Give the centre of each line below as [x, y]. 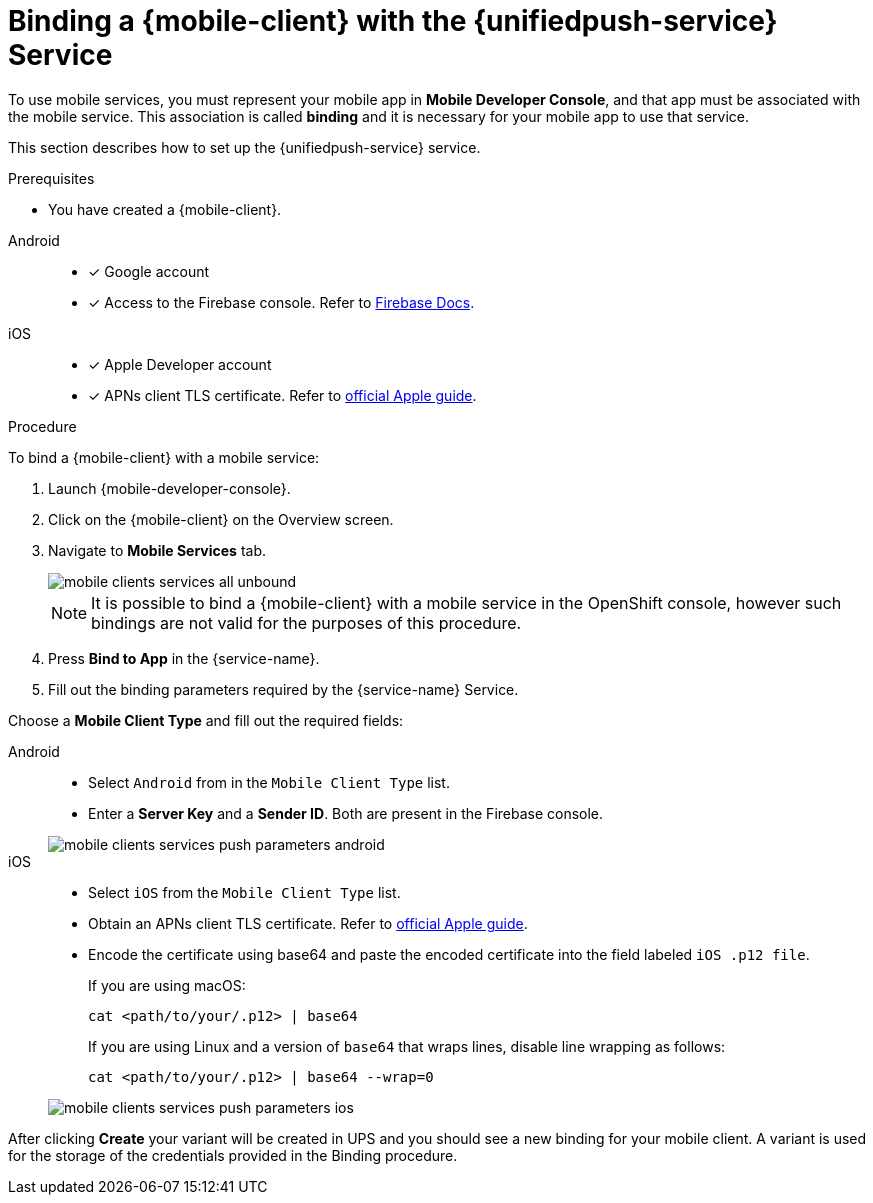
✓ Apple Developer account [180, 364]
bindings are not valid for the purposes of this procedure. [306, 622]
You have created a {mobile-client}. [165, 209]
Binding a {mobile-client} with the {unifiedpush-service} [393, 21]
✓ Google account [149, 271]
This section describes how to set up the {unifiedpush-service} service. [244, 147]
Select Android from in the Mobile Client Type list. [269, 782]
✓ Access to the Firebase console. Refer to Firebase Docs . [281, 302]
